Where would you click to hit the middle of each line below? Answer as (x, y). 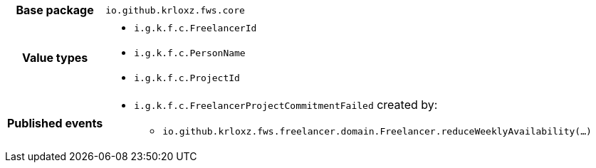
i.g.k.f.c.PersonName (190, 53)
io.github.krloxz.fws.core (175, 10)
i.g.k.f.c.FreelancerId (195, 28)
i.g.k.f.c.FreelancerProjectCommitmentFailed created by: (286, 105)
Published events (55, 123)
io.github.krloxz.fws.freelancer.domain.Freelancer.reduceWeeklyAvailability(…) (377, 131)
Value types (55, 57)
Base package (55, 10)
